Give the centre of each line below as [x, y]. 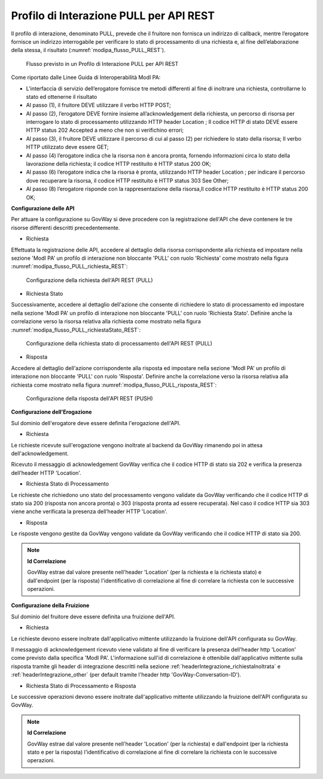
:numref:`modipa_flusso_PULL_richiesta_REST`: [69, 266]
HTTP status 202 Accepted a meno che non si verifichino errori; [105, 130]
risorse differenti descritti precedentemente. [65, 228]
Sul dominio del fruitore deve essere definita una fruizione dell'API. [93, 616]
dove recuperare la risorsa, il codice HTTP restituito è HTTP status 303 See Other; [127, 180]
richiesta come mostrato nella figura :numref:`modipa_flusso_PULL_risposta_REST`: [114, 385]
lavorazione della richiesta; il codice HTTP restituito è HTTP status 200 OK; [119, 164]
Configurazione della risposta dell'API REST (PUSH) [89, 398]
